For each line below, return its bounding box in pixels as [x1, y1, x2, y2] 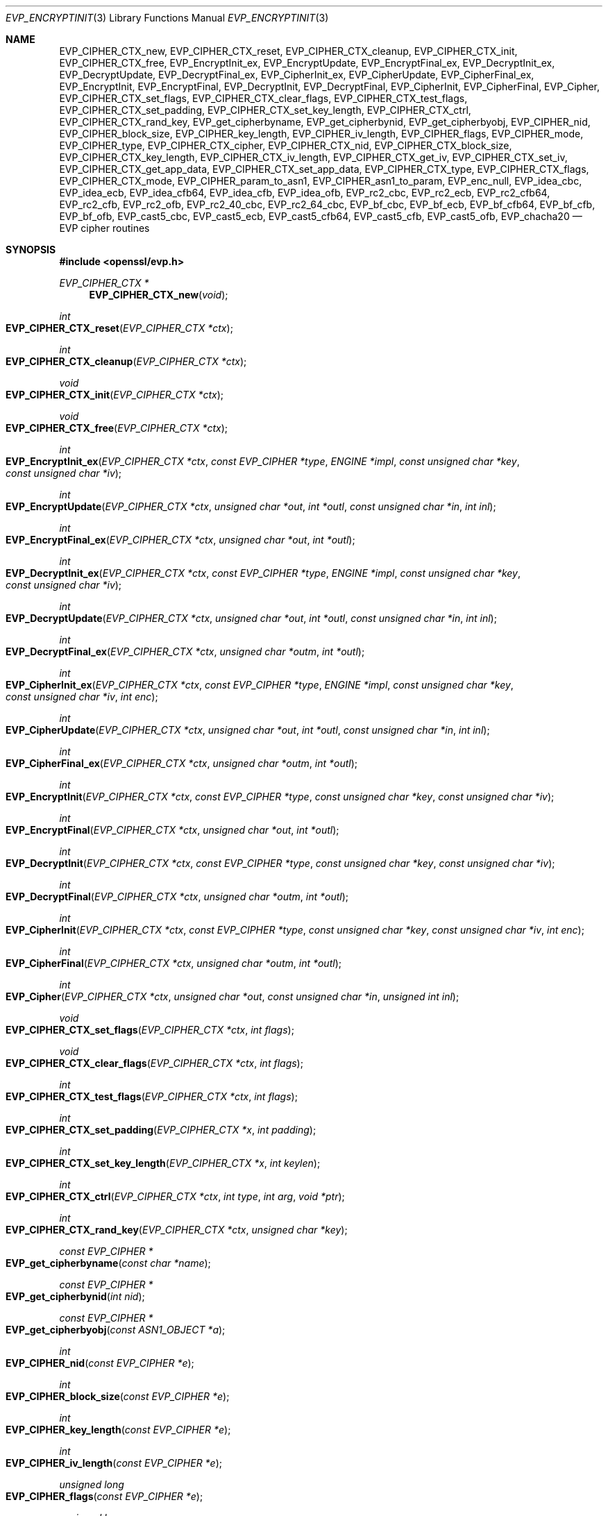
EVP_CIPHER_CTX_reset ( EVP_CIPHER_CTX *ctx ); [6, 322, 233, 334]
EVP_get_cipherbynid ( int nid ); [6, 1290, 145, 1302]
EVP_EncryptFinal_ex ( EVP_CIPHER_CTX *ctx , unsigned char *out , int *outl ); [6, 534, 355, 546]
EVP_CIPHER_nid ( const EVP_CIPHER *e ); [6, 1357, 194, 1369]
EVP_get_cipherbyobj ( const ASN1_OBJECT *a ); [6, 1324, 226, 1336]
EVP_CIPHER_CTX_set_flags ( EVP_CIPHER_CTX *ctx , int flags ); [6, 1024, 294, 1036]
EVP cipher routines [59, 222, 150, 234]
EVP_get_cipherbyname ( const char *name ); [6, 1257, 211, 1269]
